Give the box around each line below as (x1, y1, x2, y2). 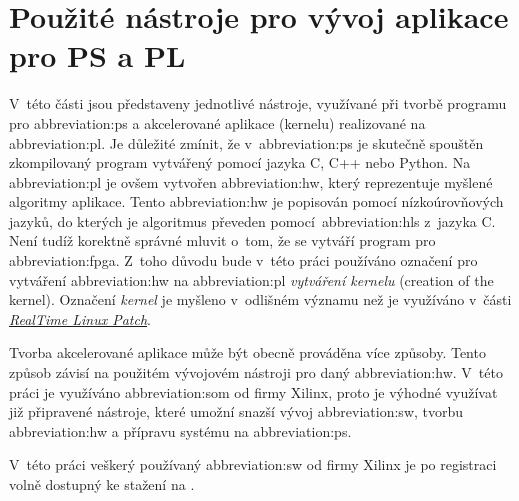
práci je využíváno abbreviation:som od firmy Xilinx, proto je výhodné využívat (9, 381, 498, 402)
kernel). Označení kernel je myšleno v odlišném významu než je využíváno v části (9, 289, 512, 310)
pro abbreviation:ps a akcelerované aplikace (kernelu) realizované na (9, 112, 426, 133)
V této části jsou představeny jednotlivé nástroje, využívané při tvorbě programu (9, 93, 507, 114)
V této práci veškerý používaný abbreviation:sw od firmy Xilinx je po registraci (9, 454, 497, 475)
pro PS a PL (9, 35, 186, 76)
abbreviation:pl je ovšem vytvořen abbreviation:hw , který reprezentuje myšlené (9, 171, 493, 192)
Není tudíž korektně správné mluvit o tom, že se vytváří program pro (9, 230, 436, 251)
